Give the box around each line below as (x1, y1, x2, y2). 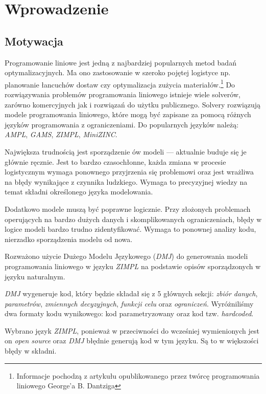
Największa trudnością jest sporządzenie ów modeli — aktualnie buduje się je (5, 146, 247, 157)
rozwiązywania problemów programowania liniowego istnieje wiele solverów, (5, 89, 240, 100)
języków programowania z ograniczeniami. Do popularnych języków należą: (5, 119, 239, 129)
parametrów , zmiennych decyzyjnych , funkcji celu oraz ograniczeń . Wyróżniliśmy (5, 298, 254, 309)
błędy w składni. (5, 345, 57, 356)
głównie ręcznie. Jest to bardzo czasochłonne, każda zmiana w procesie (5, 156, 226, 167)
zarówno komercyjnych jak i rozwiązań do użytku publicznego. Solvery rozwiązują (5, 99, 261, 110)
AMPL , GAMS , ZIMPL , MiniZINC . (5, 129, 117, 140)
